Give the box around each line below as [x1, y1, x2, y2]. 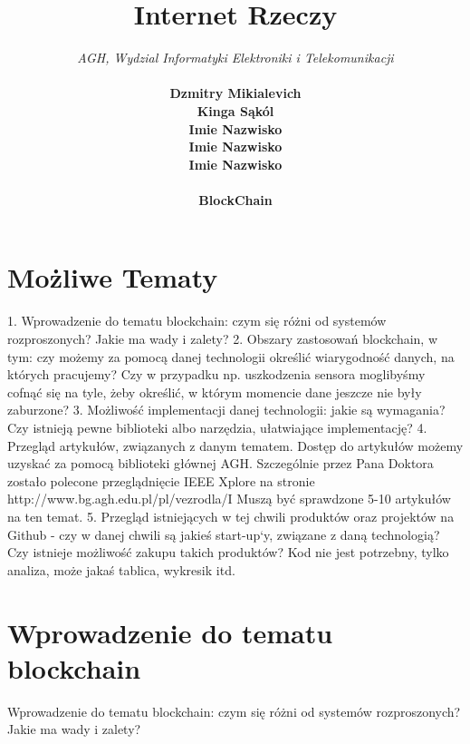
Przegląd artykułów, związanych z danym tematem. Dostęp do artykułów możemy [7, 436, 464, 455]
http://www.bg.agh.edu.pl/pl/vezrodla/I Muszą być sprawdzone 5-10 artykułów [7, 489, 451, 508]
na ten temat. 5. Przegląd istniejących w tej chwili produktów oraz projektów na [7, 506, 455, 525]
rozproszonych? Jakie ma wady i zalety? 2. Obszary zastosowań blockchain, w [7, 329, 438, 348]
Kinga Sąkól [197, 101, 274, 120]
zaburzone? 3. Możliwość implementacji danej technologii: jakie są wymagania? [7, 400, 446, 419]
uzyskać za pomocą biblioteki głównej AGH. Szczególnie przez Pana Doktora [7, 454, 434, 473]
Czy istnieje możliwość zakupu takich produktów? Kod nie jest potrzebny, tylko [7, 543, 449, 562]
